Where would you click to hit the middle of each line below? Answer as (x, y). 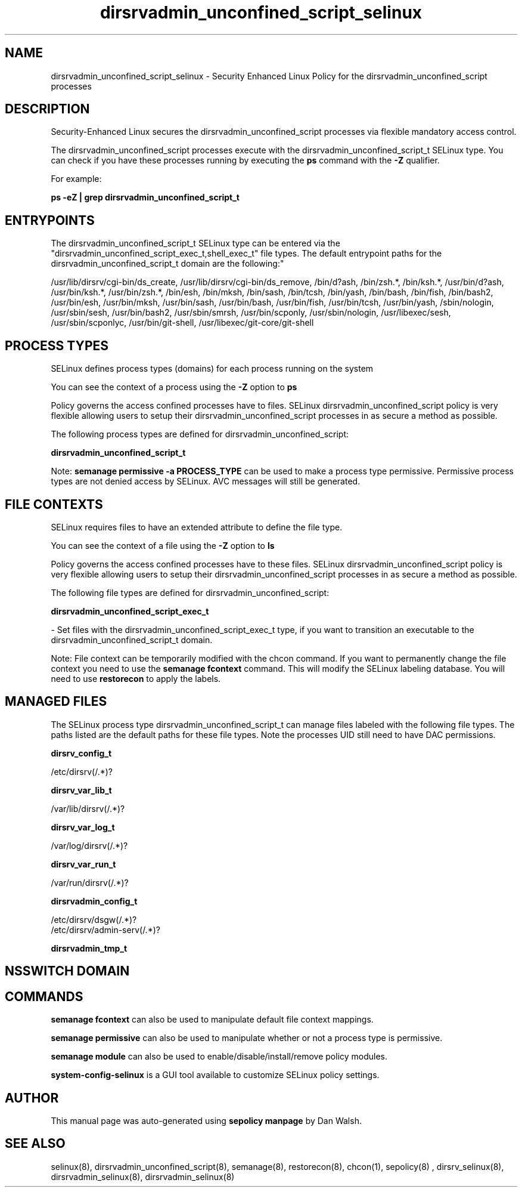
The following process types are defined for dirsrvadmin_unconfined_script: (200, 434)
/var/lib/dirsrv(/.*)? (88, 808)
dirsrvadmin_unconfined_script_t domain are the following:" (167, 264)
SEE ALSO (35, 1144)
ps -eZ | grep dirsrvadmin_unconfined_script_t (145, 197)
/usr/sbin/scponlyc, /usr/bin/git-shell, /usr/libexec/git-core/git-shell (182, 323)
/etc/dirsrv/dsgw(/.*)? (94, 919)
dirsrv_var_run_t (83, 864)
